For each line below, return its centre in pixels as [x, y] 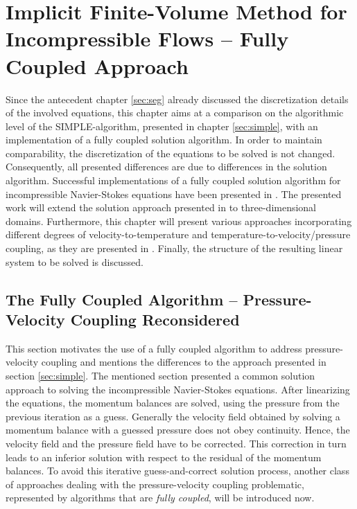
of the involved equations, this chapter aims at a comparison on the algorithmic [175, 113]
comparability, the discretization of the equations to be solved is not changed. [171, 153]
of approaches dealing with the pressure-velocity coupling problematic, [155, 484]
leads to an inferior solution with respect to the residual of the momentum [164, 457]
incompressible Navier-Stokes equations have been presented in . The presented [174, 194]
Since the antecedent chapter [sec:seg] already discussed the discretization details [177, 99]
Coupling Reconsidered [155, 319]
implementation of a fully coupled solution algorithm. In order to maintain [164, 140]
